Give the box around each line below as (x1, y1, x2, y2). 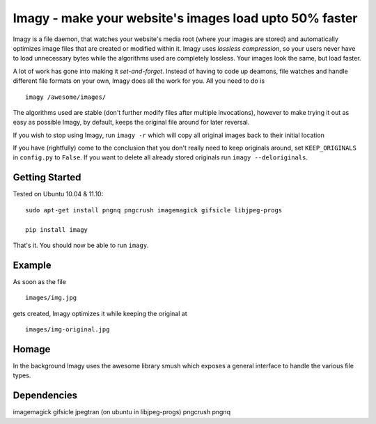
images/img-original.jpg (25, 326, 110, 333)
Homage (13, 343, 51, 355)
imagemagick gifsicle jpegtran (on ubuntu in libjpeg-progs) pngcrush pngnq (13, 408, 231, 416)
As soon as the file (13, 277, 66, 285)
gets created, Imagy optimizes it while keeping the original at (13, 309, 187, 317)
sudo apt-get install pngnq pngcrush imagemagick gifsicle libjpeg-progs (25, 206, 283, 214)
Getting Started (13, 171, 81, 184)
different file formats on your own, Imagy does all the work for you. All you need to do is (13, 77, 265, 85)
